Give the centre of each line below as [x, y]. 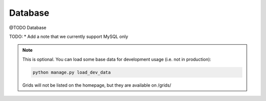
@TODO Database [28, 28]
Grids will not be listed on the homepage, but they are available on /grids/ [97, 85]
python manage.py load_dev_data [72, 72]
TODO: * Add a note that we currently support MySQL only [68, 36]
